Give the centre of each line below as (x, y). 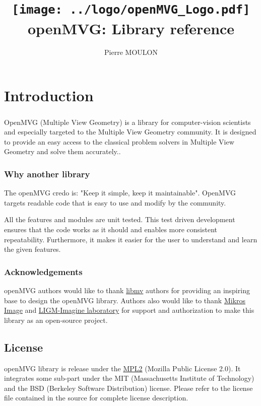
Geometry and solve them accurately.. (62, 151)
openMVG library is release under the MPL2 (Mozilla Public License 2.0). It (122, 368)
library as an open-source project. (56, 320)
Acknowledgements (43, 271)
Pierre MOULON (131, 52)
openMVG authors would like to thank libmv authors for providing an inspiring (127, 290)
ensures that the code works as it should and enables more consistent (111, 229)
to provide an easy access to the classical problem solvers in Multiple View (119, 141)
